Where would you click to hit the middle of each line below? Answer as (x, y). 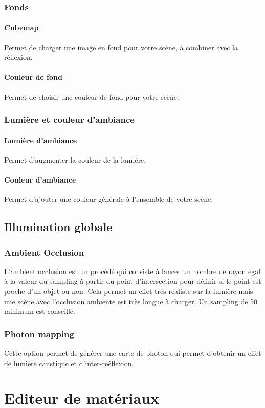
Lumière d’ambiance (41, 140)
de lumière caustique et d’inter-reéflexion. (69, 363)
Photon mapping (39, 334)
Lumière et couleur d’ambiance (69, 119)
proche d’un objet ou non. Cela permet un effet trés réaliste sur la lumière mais (129, 291)
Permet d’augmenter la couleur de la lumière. (75, 159)
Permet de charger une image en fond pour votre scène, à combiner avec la (121, 47)
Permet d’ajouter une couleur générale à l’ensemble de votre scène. (109, 199)
